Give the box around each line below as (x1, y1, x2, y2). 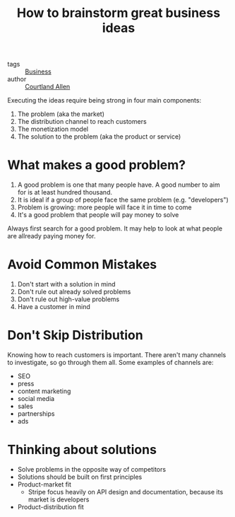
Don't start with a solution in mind (17, 280, 116, 289)
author (7, 75, 27, 83)
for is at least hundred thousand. (17, 188, 113, 197)
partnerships (17, 409, 55, 418)
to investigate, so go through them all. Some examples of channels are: (7, 359, 214, 366)
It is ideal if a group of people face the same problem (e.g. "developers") (17, 196, 229, 204)
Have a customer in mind (17, 303, 90, 311)
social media (17, 395, 55, 402)
